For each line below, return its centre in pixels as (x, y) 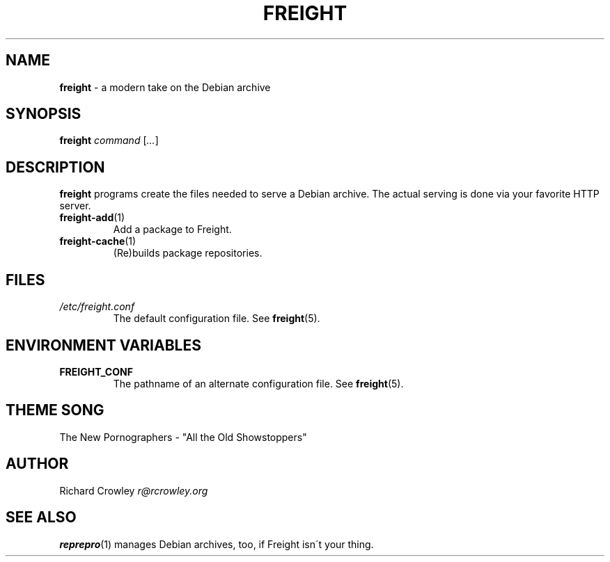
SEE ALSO (41, 517)
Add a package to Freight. (172, 230)
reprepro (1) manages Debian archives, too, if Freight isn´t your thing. (217, 544)
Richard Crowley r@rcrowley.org (134, 490)
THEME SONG (55, 410)
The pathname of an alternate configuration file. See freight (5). (258, 383)
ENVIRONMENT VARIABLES (103, 345)
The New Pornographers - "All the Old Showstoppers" (183, 437)
